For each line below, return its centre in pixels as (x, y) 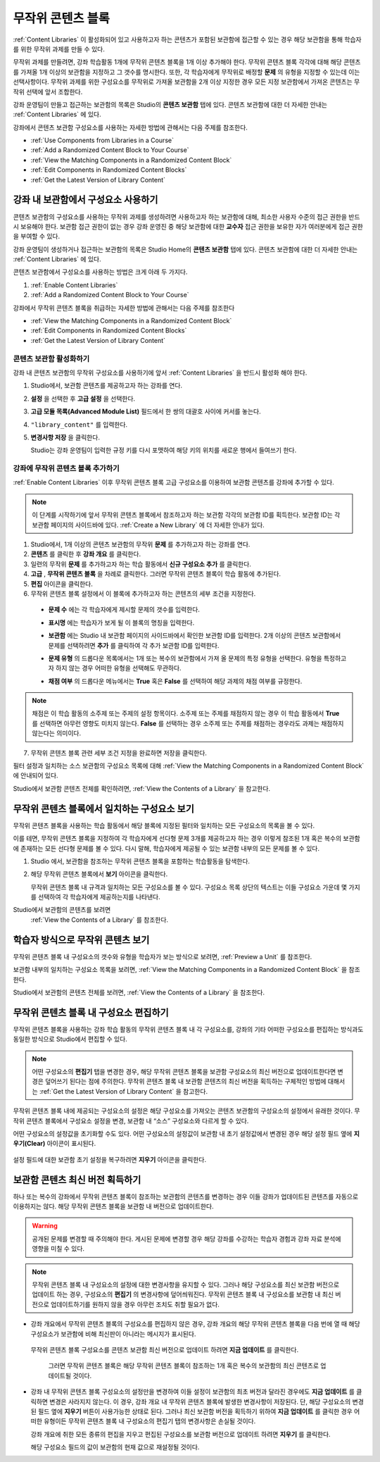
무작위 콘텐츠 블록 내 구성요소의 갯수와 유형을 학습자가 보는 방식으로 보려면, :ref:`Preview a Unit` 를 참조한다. (163, 956)
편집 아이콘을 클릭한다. (62, 584)
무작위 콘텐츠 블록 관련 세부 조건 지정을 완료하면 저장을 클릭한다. (119, 753)
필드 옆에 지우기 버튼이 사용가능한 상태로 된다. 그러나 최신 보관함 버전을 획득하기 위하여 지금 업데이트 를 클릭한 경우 (195, 1411)
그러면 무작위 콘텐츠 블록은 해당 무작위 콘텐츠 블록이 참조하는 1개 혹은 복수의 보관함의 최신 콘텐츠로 (184, 1366)
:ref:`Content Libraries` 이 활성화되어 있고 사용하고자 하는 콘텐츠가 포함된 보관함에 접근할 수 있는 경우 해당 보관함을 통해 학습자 (187, 39)
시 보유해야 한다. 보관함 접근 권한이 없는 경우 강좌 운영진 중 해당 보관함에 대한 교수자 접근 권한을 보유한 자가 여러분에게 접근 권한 (188, 226)
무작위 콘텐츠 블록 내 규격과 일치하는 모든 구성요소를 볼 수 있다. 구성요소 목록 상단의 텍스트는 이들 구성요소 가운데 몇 (189, 887)
